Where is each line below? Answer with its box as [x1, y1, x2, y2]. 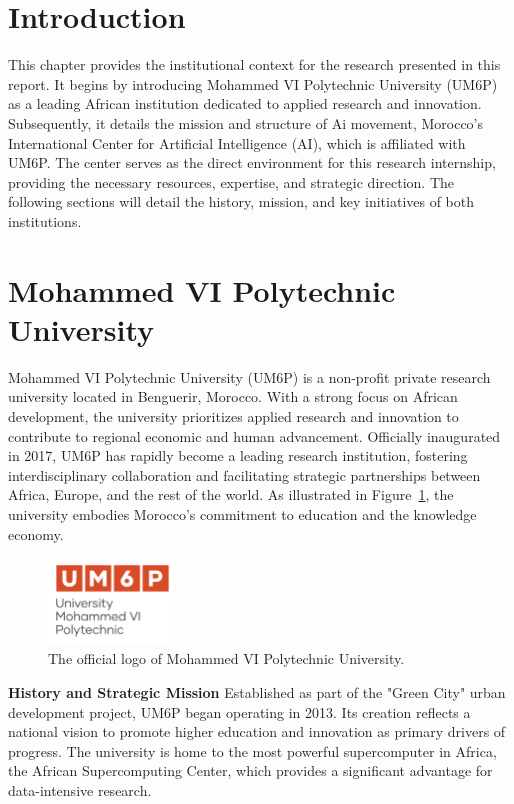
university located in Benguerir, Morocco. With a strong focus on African [8, 386, 458, 407]
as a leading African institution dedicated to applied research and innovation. [8, 93, 482, 114]
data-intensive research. [8, 779, 152, 800]
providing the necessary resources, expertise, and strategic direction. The [8, 171, 454, 192]
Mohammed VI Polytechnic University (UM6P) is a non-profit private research [8, 366, 491, 387]
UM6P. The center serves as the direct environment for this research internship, [8, 152, 496, 173]
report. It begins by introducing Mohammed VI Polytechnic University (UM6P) [8, 73, 498, 94]
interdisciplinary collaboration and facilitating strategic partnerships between [8, 464, 481, 485]
